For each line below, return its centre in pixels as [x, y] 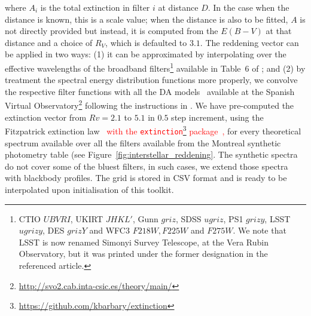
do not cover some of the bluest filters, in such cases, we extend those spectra [147, 166]
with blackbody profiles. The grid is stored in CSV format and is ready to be [146, 178]
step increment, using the [217, 117]
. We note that [260, 230]
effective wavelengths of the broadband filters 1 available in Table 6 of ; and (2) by [155, 67]
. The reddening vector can [249, 42]
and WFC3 [109, 230]
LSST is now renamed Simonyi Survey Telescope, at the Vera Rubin [144, 242]
